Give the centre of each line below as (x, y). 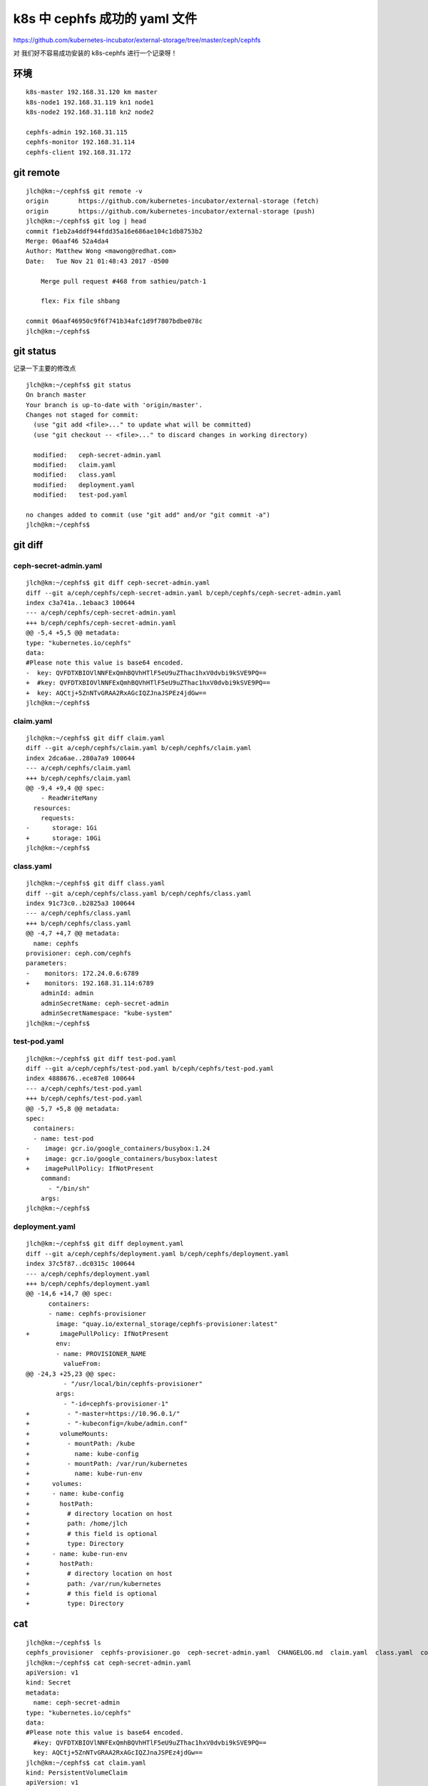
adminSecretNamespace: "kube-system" (106, 1013)
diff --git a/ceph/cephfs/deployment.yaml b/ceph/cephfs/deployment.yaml (158, 1253)
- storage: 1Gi (62, 828)
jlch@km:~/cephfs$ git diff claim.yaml (96, 738)
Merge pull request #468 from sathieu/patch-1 (123, 281)
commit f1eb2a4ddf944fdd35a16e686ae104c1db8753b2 (114, 231)
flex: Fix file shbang (80, 301)
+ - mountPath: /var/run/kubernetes (107, 1464)
